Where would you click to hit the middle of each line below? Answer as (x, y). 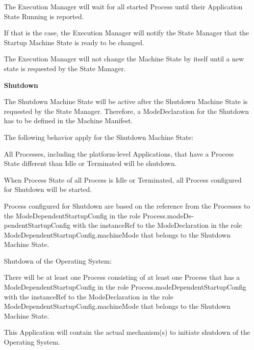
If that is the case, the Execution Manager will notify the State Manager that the (127, 33)
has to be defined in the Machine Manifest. (68, 121)
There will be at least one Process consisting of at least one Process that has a (122, 277)
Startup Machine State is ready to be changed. (74, 42)
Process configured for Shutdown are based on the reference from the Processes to (127, 205)
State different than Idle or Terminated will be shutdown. (90, 163)
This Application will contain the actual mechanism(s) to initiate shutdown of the (127, 332)
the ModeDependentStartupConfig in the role (72, 215)
